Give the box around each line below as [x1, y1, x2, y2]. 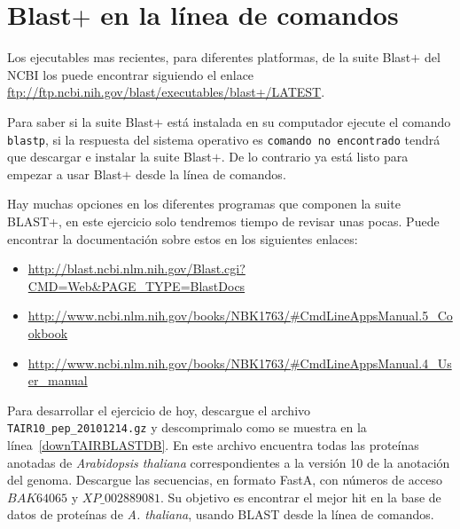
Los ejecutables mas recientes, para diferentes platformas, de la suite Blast [7, 48, 411, 67]
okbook [27, 323, 68, 342]
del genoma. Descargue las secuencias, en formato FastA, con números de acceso [7, 470, 442, 489]
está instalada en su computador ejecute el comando [167, 112, 451, 130]
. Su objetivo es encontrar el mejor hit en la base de [160, 487, 441, 506]
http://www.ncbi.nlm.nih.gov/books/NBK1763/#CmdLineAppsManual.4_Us [27, 353, 452, 372]
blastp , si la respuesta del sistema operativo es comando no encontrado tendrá [7, 130, 441, 148]
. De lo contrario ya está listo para [221, 147, 409, 166]
